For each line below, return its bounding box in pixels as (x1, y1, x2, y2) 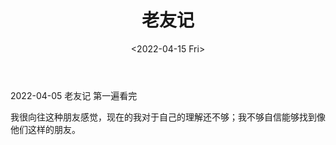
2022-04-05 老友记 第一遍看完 (10, 89, 138, 101)
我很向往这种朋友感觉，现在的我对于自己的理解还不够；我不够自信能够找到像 (10, 111, 326, 123)
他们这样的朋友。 (10, 123, 81, 135)
